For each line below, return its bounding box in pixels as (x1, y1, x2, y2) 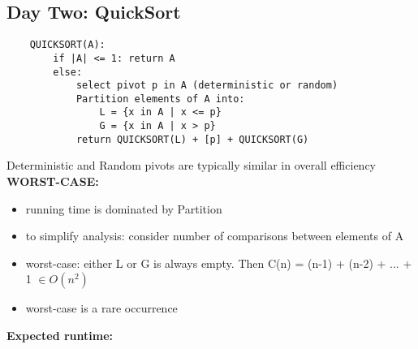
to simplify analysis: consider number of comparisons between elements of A (25, 227, 404, 244)
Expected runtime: (6, 327, 114, 344)
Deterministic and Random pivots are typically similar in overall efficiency (6, 157, 376, 174)
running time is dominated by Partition (25, 200, 222, 217)
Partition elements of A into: (75, 93, 245, 105)
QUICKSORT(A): (29, 39, 106, 51)
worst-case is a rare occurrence (25, 299, 178, 317)
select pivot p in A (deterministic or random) (75, 80, 338, 92)
